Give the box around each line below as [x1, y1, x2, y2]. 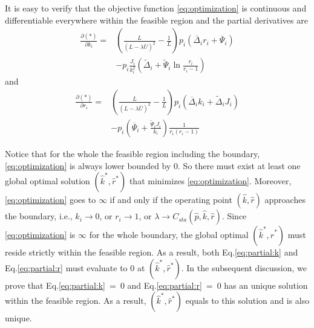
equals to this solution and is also [185, 294, 310, 307]
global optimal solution [5, 175, 90, 187]
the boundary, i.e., [5, 210, 73, 222]
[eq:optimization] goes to [5, 193, 96, 206]
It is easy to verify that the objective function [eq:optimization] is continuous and [5, 2, 307, 14]
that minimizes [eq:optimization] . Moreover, [129, 175, 292, 187]
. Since [221, 210, 247, 222]
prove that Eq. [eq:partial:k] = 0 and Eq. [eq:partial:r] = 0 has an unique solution [5, 278, 308, 291]
